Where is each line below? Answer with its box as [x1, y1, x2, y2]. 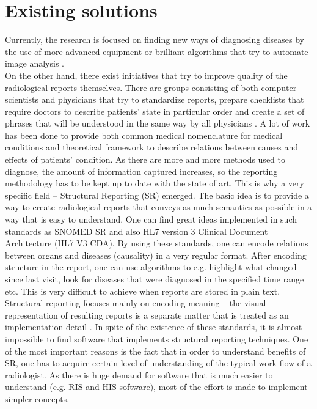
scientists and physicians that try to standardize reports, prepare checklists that [5, 93, 304, 106]
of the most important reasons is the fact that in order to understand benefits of [5, 344, 306, 357]
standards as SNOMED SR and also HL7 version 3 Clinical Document [5, 224, 268, 237]
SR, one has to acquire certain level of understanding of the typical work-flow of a [5, 356, 312, 369]
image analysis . [5, 57, 64, 70]
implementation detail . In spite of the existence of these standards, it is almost [5, 320, 302, 333]
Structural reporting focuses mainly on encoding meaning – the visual [5, 297, 266, 309]
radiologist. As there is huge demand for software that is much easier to [5, 368, 273, 381]
